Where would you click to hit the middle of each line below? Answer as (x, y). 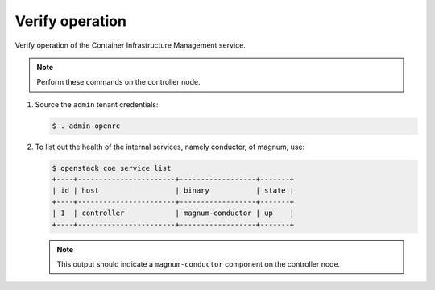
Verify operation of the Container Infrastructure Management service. (130, 45)
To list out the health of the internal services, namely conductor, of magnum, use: (170, 147)
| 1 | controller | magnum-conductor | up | (173, 213)
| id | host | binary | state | (173, 191)
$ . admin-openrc (86, 126)
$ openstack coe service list (112, 168)
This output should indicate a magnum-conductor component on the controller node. (199, 264)
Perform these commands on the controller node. (118, 82)
